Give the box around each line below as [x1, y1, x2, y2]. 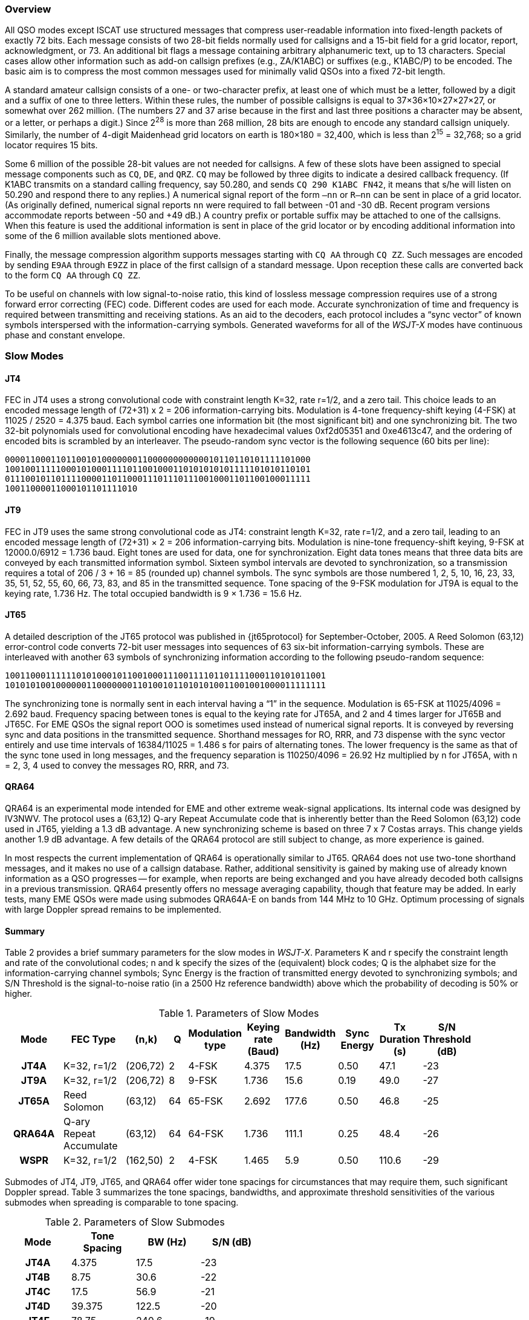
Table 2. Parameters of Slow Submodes [45, 1216, 225, 1229]
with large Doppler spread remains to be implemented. [5, 904, 222, 914]
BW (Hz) [148, 1236, 187, 1249]
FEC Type [71, 1033, 116, 1046]
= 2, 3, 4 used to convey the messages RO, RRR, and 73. [5, 760, 229, 770]
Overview [5, 3, 51, 15]
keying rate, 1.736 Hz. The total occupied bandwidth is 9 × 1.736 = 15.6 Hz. [5, 588, 302, 599]
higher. [5, 988, 33, 999]
